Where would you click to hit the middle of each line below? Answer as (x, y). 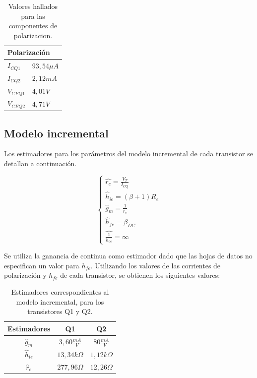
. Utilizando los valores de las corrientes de (156, 265)
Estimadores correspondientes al (60, 292)
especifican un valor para (42, 265)
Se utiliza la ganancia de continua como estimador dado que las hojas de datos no (128, 256)
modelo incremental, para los (60, 301)
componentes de (33, 26)
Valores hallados (33, 6)
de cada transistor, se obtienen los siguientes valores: (140, 275)
